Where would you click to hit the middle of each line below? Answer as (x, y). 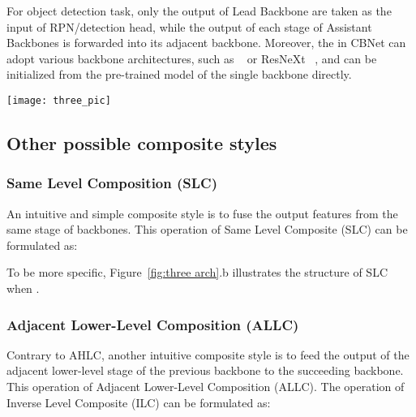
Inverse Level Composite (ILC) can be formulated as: (139, 402)
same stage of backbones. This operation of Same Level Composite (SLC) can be (207, 229)
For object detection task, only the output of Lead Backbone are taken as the (199, 11)
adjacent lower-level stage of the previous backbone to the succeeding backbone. (205, 370)
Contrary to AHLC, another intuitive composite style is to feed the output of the (208, 354)
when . (23, 288)
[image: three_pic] (59, 100)
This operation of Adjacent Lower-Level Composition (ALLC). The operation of (206, 386)
